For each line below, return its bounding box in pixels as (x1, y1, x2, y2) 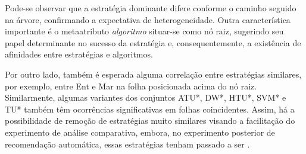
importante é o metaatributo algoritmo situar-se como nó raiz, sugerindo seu (5, 25, 284, 37)
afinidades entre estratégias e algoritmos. (5, 48, 153, 60)
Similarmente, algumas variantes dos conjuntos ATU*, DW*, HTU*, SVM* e (5, 91, 286, 104)
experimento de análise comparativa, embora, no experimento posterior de (5, 126, 275, 138)
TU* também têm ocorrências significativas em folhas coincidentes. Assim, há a (5, 102, 295, 115)
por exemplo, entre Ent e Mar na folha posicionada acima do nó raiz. (5, 79, 257, 92)
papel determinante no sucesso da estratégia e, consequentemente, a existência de (5, 36, 301, 49)
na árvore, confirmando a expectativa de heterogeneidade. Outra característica (5, 13, 291, 25)
